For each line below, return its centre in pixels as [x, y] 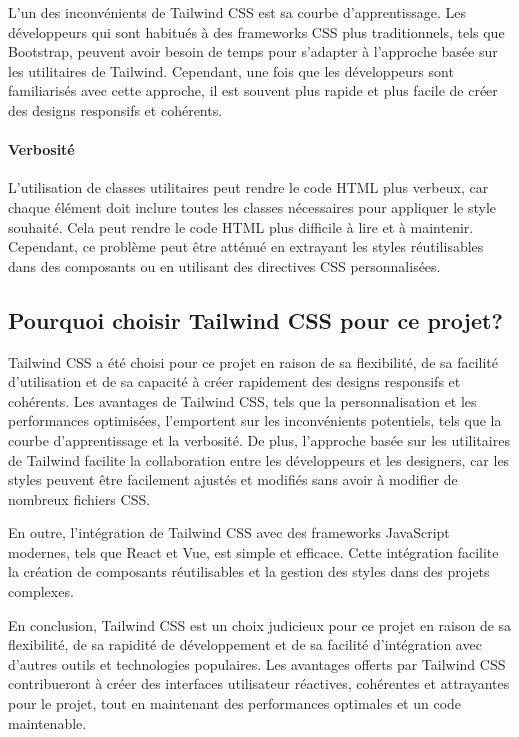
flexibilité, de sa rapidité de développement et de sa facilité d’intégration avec [245, 644]
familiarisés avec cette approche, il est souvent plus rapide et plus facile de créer [253, 90]
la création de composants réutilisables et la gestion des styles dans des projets [249, 571]
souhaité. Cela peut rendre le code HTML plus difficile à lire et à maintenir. [241, 226]
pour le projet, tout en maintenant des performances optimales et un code [235, 703]
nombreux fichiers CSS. [79, 498]
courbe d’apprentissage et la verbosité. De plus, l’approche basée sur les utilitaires [259, 439]
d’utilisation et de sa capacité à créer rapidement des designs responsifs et [234, 381]
